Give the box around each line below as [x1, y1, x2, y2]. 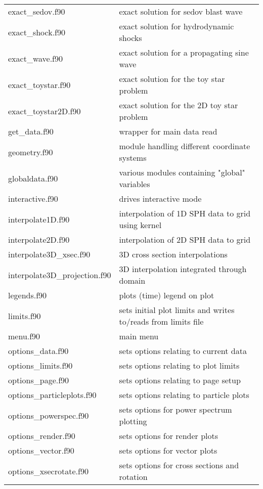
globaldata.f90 [8, 172, 58, 184]
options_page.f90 [8, 374, 69, 386]
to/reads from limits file [119, 316, 204, 327]
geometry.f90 [8, 146, 53, 158]
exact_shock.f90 [8, 26, 65, 38]
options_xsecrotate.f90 [8, 465, 89, 477]
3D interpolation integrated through [119, 263, 247, 275]
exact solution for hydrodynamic [119, 20, 234, 32]
